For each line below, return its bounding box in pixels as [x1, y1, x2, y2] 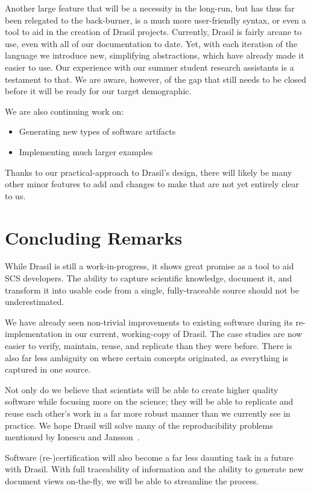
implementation [5, 327, 63, 340]
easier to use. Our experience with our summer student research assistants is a [5, 60, 294, 73]
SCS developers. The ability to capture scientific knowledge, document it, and [5, 272, 292, 284]
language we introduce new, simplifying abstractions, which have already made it [5, 49, 304, 62]
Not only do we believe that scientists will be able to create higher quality [5, 383, 278, 396]
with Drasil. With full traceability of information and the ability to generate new [5, 463, 304, 475]
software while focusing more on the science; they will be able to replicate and [5, 395, 294, 408]
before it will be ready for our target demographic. [5, 85, 192, 97]
